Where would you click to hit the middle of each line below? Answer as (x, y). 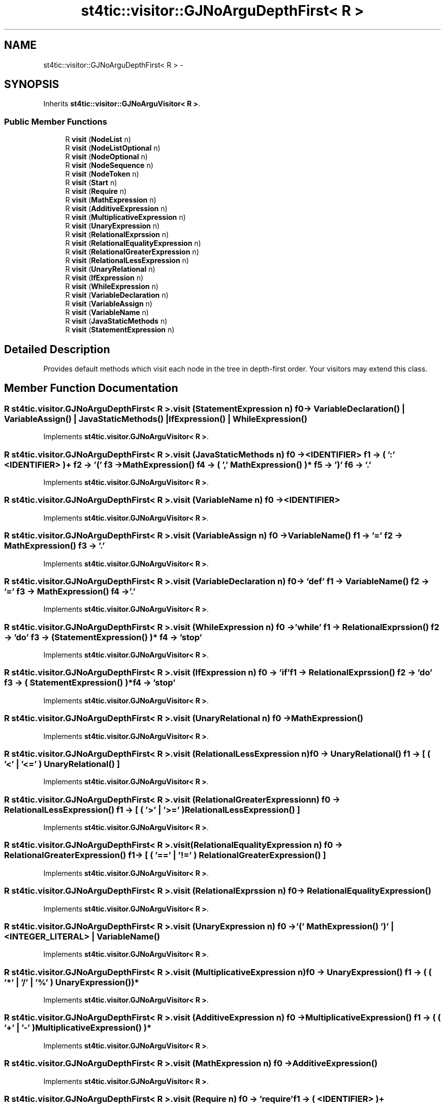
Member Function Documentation (91, 388)
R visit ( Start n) (91, 183)
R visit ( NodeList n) (98, 139)
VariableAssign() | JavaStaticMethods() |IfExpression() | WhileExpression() (156, 419)
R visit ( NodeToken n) (102, 174)
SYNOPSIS (32, 84)
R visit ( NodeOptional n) (106, 157)
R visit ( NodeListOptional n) (113, 148)
